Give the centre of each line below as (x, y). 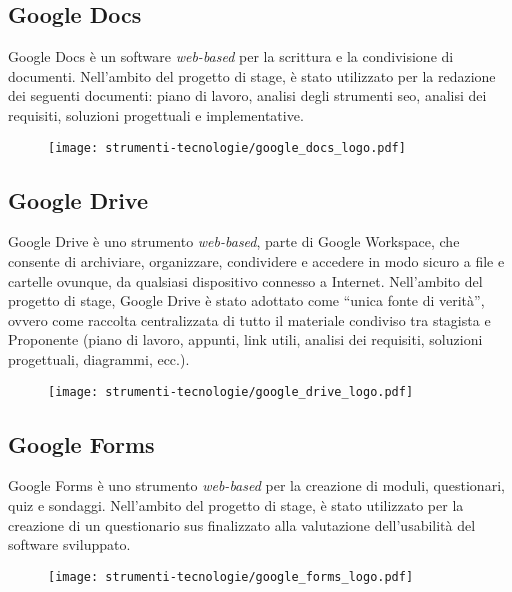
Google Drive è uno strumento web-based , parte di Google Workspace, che (234, 241)
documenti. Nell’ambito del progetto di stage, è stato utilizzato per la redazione (252, 75)
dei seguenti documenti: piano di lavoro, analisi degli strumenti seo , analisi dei (247, 95)
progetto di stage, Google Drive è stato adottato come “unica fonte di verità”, (246, 300)
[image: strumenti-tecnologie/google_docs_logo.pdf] (227, 147)
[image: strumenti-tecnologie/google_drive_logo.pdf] (231, 391)
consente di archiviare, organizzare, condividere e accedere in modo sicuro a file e (256, 261)
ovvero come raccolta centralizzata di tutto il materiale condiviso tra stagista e (249, 319)
